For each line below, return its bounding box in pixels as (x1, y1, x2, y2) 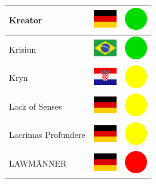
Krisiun (9, 43, 36, 55)
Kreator (9, 13, 42, 26)
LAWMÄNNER (9, 157, 67, 170)
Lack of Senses (9, 99, 62, 112)
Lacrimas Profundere (9, 128, 85, 141)
